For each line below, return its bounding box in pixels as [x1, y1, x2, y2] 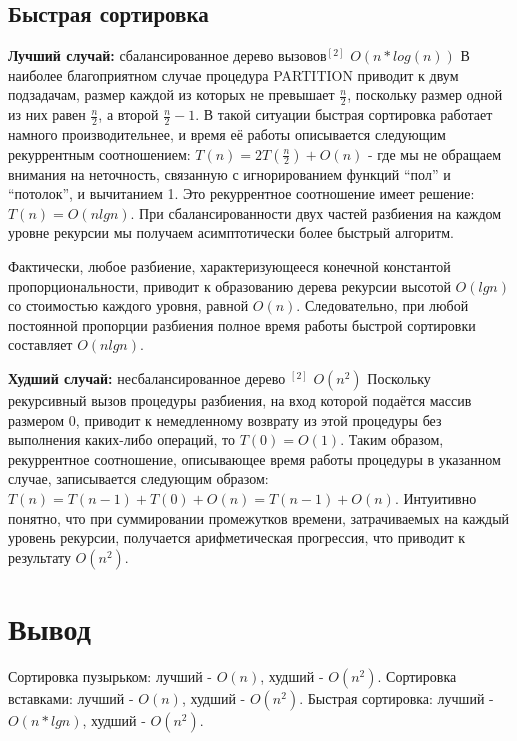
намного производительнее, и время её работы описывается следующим [8, 124, 446, 145]
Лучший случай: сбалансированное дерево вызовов [8, 45, 327, 66]
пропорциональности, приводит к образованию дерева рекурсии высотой [8, 275, 451, 296]
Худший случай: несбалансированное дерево [8, 367, 286, 388]
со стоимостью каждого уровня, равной [8, 295, 249, 316]
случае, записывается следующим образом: [8, 468, 269, 489]
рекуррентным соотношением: [8, 143, 191, 164]
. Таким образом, [340, 429, 444, 450]
